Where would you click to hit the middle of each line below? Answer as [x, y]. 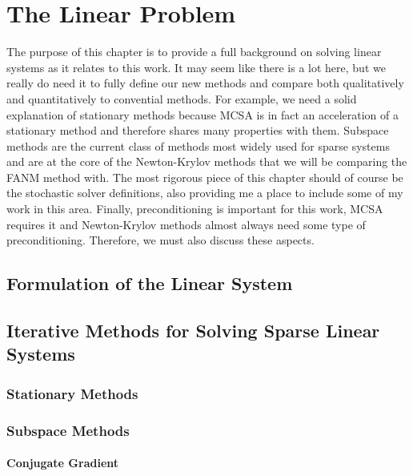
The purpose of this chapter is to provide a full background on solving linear [194, 52]
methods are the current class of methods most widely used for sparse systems [198, 145]
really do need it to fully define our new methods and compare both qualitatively [205, 83]
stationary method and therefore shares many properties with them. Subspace [198, 130]
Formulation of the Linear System [150, 283]
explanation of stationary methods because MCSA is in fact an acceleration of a [202, 114]
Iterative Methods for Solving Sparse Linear [193, 331]
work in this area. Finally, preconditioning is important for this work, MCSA [195, 209]
